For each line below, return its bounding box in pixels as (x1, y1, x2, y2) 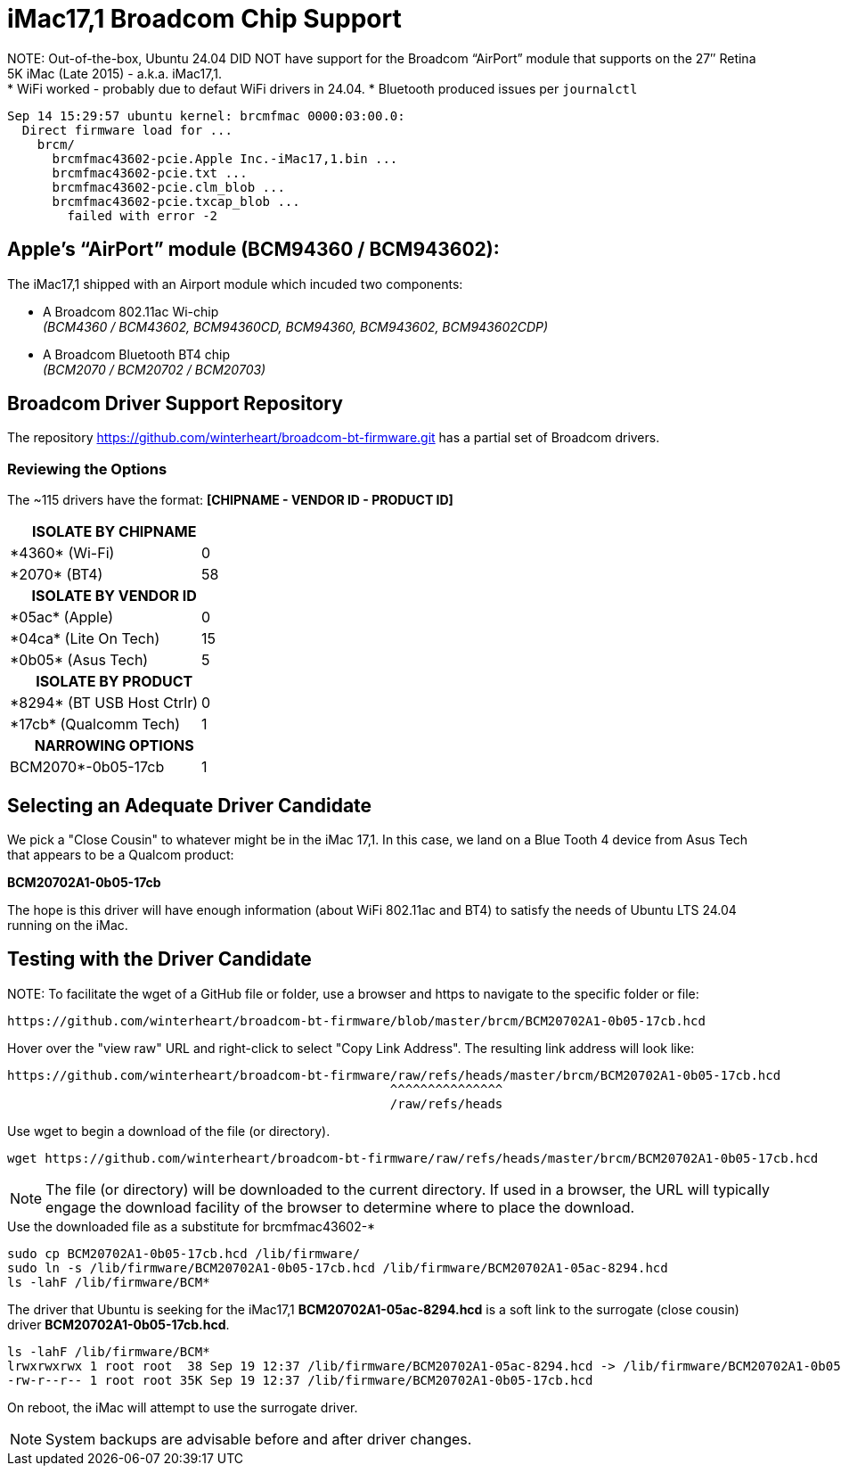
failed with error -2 (67, 208, 218, 223)
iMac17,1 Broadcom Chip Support (7, 4, 402, 34)
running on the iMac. (7, 918, 128, 934)
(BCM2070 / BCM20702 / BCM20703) (43, 361, 266, 377)
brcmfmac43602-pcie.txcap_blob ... (52, 193, 300, 209)
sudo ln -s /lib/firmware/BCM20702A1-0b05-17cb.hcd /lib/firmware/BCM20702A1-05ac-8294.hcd (7, 1260, 668, 1275)
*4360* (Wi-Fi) (10, 544, 115, 563)
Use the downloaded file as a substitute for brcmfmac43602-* (7, 1218, 376, 1234)
